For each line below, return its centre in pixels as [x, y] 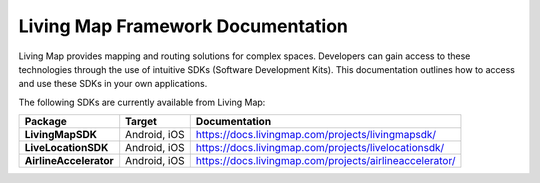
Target [141, 122]
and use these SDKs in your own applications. [113, 84]
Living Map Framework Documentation [183, 26]
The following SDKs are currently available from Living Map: [142, 102]
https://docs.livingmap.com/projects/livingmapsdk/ [316, 135]
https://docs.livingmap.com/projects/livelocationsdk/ [320, 148]
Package [45, 122]
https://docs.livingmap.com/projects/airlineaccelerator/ [325, 161]
